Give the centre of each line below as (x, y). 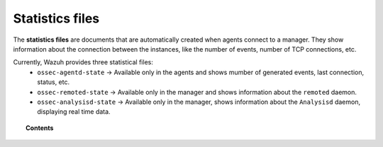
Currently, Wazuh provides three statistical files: (83, 62)
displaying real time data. (74, 112)
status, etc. (54, 82)
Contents (40, 128)
